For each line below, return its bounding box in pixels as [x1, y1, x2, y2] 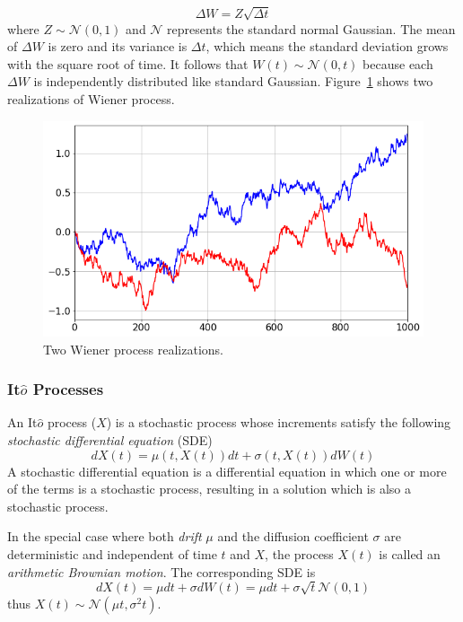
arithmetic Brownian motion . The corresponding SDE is [7, 562, 316, 581]
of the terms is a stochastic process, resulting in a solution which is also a [7, 479, 412, 498]
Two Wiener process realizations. [43, 339, 223, 358]
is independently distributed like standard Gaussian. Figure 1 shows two [33, 72, 433, 91]
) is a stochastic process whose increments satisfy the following [106, 413, 451, 432]
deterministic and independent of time [7, 545, 217, 564]
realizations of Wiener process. [7, 89, 175, 108]
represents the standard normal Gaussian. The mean [167, 19, 456, 38]
